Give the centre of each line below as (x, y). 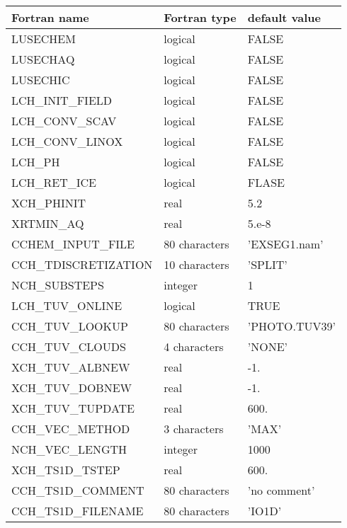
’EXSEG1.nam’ (285, 244)
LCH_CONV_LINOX (67, 141)
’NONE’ (267, 346)
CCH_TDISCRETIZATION (82, 264)
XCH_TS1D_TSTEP (66, 470)
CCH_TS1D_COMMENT (78, 490)
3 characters (194, 429)
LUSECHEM (44, 39)
